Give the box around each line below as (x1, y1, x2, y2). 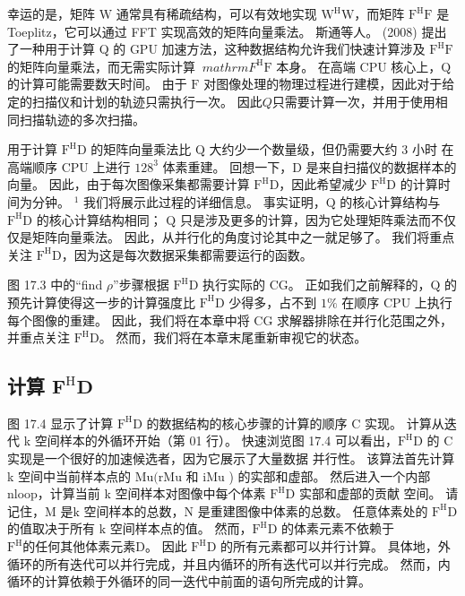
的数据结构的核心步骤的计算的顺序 (146, 413, 348, 432)
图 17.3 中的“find (7, 275, 103, 294)
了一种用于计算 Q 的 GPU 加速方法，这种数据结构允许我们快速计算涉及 (7, 39, 426, 58)
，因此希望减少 (279, 175, 367, 194)
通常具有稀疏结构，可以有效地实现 (116, 4, 317, 22)
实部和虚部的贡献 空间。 (298, 484, 442, 503)
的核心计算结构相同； (36, 210, 162, 229)
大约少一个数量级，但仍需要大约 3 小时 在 (209, 140, 454, 159)
